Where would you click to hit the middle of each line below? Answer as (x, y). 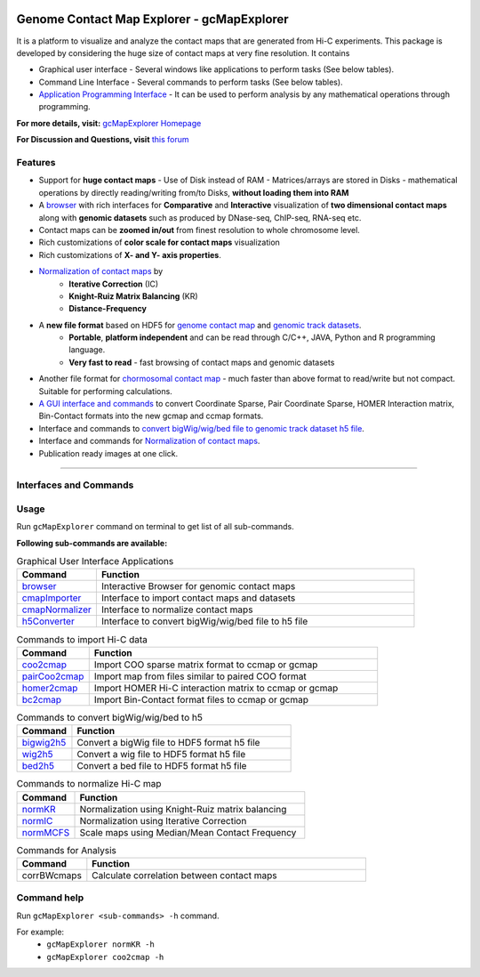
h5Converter (48, 621)
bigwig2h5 (44, 743)
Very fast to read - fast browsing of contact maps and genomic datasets (202, 362)
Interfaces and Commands (75, 485)
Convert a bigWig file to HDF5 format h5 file (168, 743)
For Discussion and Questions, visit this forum (103, 140)
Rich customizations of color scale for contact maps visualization (159, 242)
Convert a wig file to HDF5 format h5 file (161, 755)
